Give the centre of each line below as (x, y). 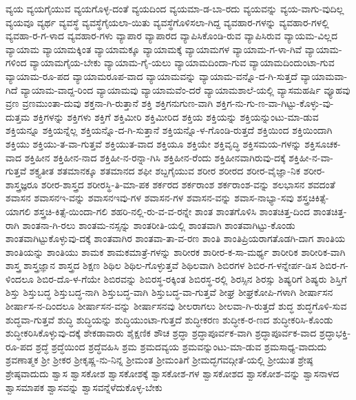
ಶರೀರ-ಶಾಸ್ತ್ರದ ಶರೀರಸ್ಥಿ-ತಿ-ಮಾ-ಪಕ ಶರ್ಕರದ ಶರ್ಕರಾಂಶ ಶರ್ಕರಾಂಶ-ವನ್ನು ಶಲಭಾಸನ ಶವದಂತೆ (188, 184)
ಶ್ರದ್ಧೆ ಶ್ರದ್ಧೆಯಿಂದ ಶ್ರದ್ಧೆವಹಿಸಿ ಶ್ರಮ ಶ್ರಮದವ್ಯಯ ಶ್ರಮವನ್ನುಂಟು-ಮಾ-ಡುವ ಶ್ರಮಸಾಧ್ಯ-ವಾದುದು (181, 346)
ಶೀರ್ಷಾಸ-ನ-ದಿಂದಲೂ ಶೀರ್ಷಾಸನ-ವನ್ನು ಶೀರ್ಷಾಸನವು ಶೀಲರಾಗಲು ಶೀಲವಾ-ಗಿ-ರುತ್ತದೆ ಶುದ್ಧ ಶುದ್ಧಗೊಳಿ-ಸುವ (176, 306)
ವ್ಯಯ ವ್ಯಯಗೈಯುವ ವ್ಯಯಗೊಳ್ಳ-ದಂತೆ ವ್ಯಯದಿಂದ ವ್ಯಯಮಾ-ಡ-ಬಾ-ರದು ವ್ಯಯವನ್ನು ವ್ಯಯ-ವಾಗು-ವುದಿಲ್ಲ (175, 8)
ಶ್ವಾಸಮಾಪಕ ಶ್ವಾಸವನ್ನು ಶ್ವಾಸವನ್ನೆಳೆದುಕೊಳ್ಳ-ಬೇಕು (84, 387)
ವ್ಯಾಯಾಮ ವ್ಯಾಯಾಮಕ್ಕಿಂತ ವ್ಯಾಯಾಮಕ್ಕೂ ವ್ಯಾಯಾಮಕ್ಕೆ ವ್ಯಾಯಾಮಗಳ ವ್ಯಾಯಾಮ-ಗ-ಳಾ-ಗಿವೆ (154, 49)
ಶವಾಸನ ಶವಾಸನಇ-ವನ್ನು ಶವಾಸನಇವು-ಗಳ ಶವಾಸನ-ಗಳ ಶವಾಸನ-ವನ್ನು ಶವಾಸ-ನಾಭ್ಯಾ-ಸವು (150, 198)
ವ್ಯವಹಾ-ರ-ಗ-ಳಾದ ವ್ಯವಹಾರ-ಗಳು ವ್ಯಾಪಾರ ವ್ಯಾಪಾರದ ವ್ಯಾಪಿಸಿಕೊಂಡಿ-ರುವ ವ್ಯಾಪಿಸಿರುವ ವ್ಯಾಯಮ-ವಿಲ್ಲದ (172, 36)
